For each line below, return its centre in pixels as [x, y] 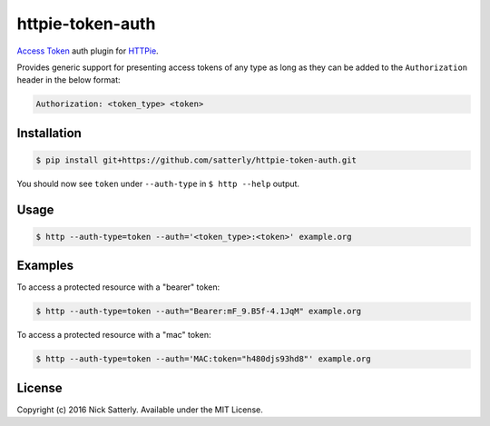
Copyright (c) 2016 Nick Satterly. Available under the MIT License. [140, 410]
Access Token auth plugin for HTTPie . [88, 51]
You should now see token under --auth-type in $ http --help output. [158, 183]
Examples [45, 266]
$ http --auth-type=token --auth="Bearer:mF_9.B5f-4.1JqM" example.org [199, 312]
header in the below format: [69, 80]
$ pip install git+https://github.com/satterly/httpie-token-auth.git [196, 160]
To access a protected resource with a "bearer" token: [118, 287]
